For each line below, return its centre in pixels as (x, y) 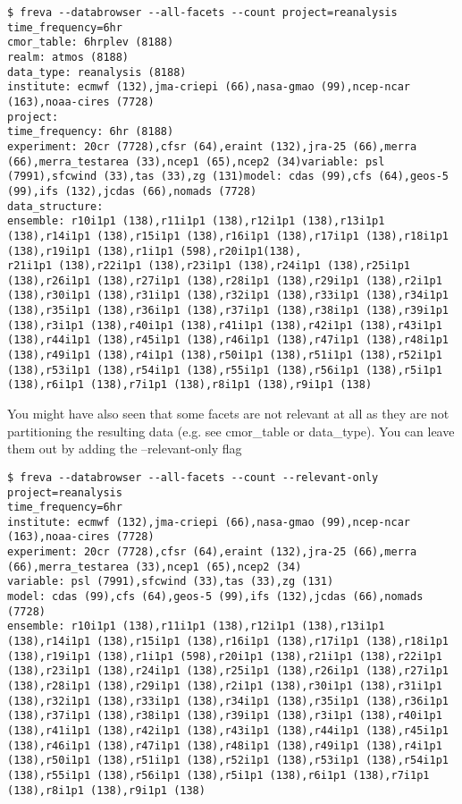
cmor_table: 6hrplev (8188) (91, 42)
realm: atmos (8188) (68, 57)
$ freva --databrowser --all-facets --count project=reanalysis (202, 13)
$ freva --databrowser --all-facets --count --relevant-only (193, 477)
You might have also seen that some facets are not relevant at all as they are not (228, 414)
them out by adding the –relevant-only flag (125, 449)
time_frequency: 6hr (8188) (91, 132)
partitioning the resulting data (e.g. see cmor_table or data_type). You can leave (231, 431)
